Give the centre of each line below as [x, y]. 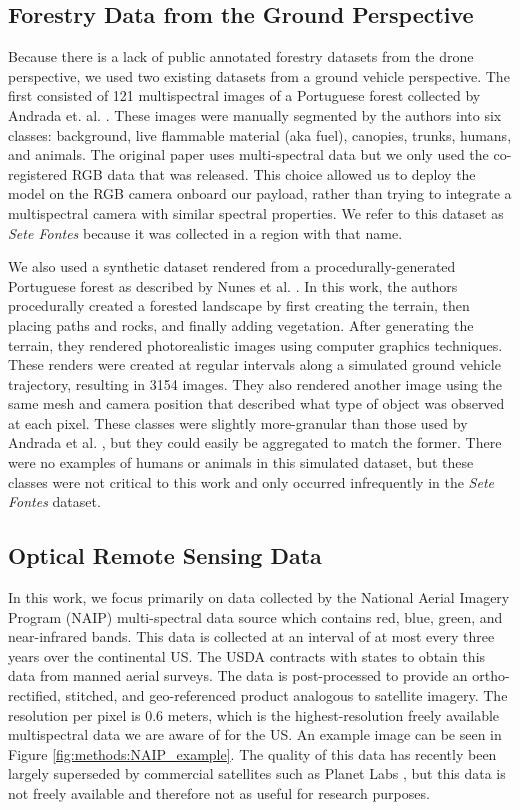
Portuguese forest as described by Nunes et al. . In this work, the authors [233, 285]
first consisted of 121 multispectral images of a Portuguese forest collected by [244, 95]
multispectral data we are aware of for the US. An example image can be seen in [255, 734]
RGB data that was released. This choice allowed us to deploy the [273, 173]
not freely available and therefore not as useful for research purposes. [219, 793]
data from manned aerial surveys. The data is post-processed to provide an [238, 675]
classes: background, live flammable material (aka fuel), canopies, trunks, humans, [260, 134]
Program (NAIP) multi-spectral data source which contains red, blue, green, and [255, 616]
